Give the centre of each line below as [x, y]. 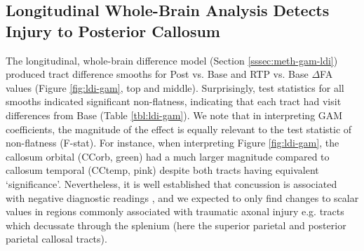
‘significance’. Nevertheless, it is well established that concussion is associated [171, 183]
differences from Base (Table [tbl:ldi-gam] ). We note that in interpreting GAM [174, 115]
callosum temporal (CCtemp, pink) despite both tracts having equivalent [162, 170]
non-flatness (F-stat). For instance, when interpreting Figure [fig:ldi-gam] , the [173, 143]
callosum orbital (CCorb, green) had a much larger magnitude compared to [168, 156]
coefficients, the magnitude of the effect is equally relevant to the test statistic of [179, 129]
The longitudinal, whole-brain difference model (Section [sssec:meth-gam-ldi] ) [172, 60]
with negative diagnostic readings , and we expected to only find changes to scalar [182, 197]
